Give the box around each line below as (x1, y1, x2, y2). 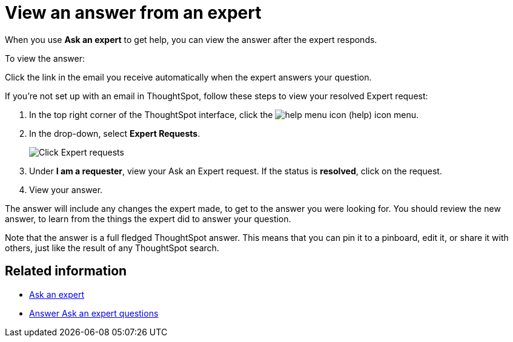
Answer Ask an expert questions (29, 307, 159, 318)
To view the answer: (5, 53, 85, 64)
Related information (5, 263, 127, 279)
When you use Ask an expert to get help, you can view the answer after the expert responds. (5, 34, 377, 45)
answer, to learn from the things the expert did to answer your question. (5, 213, 291, 224)
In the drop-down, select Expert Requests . (29, 128, 200, 139)
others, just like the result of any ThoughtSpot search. (5, 242, 219, 253)
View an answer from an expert (5, 2, 262, 23)
